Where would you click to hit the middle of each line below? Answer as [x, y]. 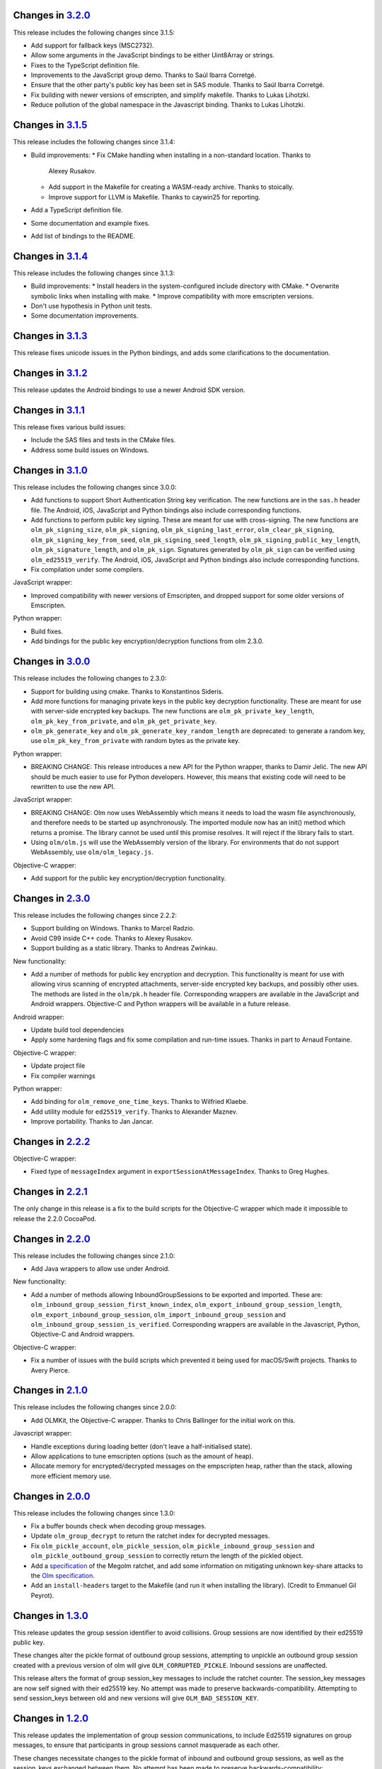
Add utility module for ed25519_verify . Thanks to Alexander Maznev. [134, 1112]
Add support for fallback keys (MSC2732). [93, 45]
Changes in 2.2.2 [52, 1142]
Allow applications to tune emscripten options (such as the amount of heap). [142, 1456]
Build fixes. [47, 631]
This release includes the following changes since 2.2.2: [95, 916]
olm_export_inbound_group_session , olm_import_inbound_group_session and [158, 1314]
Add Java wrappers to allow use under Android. [100, 1269]
